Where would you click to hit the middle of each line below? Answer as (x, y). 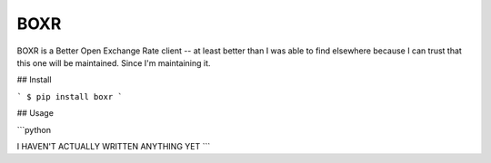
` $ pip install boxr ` (70, 96)
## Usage (35, 113)
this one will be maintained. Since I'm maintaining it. (114, 62)
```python (34, 129)
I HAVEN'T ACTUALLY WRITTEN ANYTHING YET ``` (114, 146)
